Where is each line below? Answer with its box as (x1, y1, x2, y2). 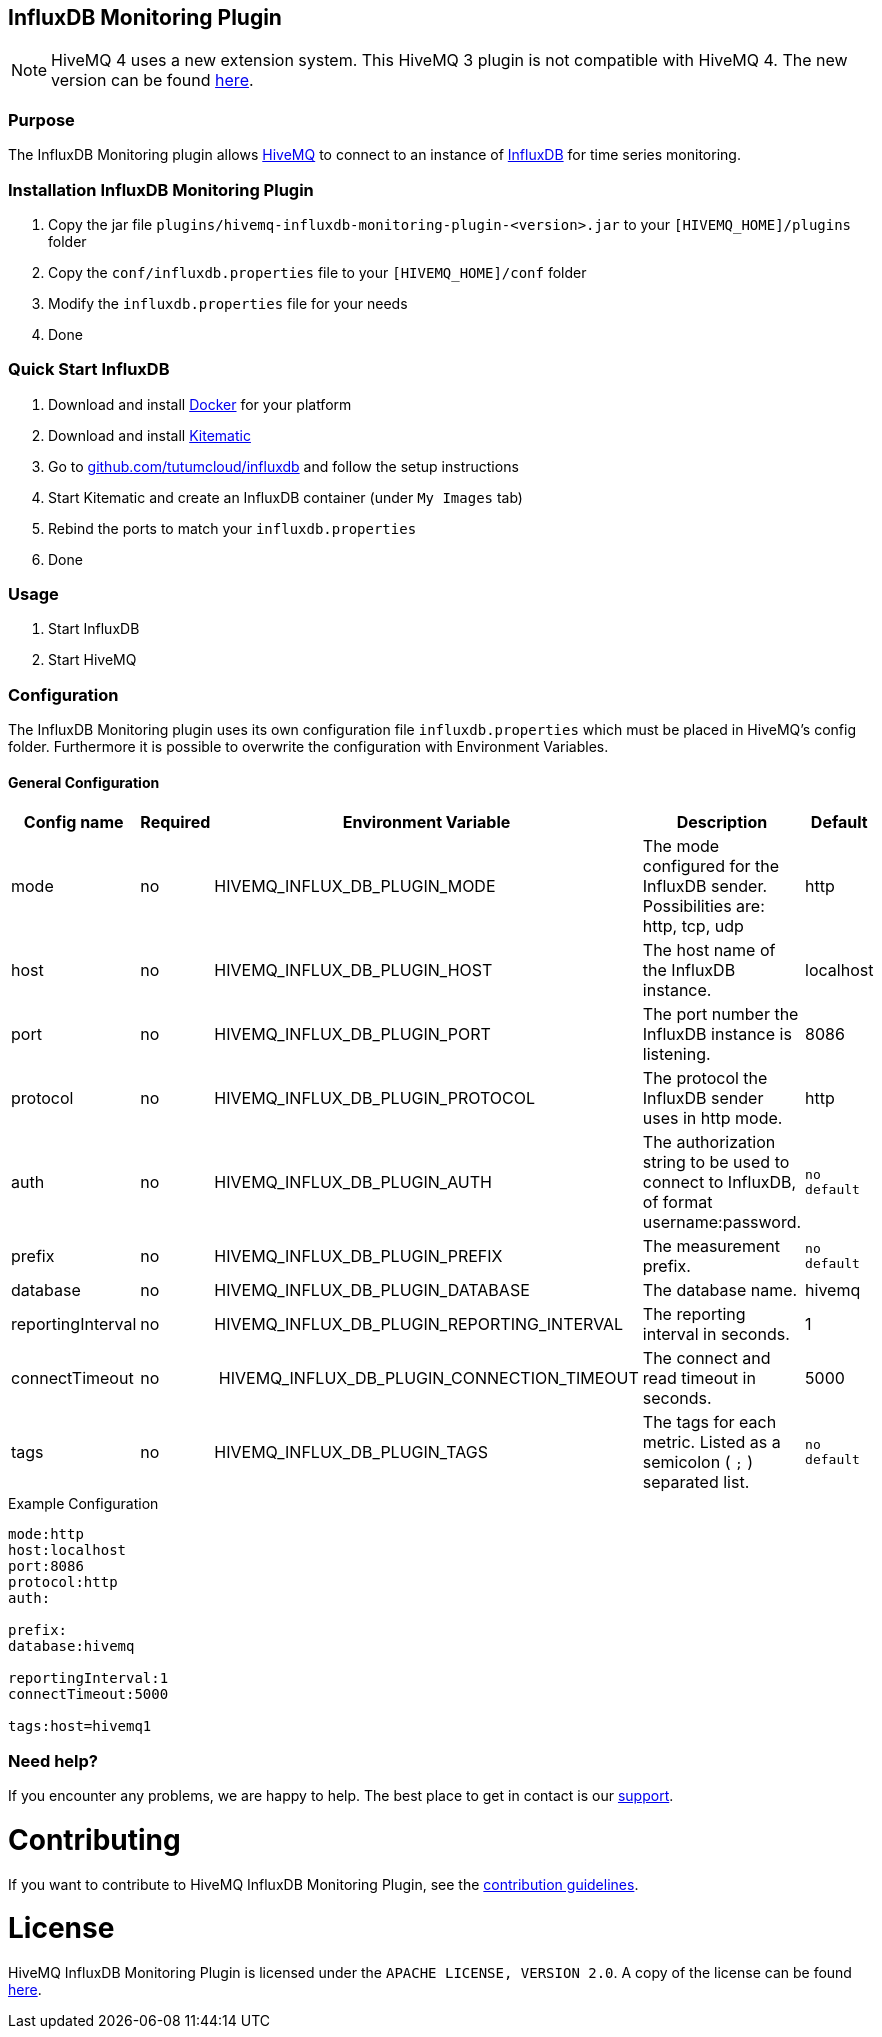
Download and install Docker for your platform (48, 395, 352, 413)
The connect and (642, 1348, 771, 1369)
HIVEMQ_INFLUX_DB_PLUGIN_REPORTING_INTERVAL (214, 1314, 624, 1335)
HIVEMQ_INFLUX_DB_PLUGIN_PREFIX (214, 1246, 503, 1267)
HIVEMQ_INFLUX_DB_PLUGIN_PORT (214, 1024, 491, 1045)
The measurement (642, 1236, 780, 1257)
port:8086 (8, 1558, 84, 1575)
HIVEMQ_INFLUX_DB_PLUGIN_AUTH (214, 1172, 492, 1193)
